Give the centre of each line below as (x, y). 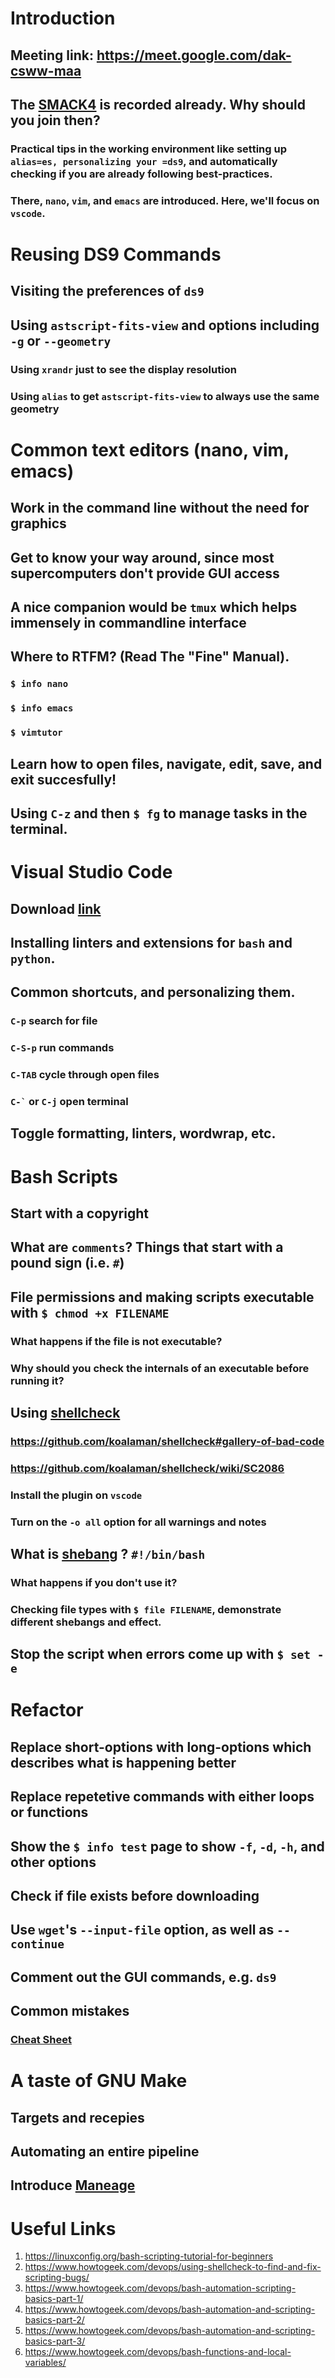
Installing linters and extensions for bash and (151, 942)
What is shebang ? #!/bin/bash (108, 1554)
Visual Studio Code (91, 872)
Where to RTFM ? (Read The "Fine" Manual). (150, 657)
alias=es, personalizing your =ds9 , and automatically (144, 161)
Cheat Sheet (41, 2040)
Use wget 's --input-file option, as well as (142, 1930)
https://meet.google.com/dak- (194, 55)
